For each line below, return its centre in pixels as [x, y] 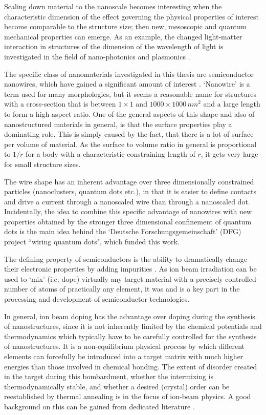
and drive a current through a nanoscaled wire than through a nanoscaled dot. [127, 201]
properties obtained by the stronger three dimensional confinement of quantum [128, 221]
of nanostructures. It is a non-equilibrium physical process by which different [125, 346]
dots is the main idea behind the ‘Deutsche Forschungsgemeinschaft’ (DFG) [123, 231]
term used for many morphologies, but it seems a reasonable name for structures [130, 94]
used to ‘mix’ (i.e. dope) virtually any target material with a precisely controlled [130, 278]
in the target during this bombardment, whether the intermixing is [109, 376]
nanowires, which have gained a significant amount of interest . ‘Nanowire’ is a [127, 84]
